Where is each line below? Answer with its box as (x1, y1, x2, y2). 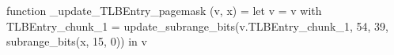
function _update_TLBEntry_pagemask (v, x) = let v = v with (6, 2, 322, 18)
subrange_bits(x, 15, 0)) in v (6, 33, 147, 49)
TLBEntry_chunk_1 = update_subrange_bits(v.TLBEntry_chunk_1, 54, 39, (6, 17, 388, 34)
